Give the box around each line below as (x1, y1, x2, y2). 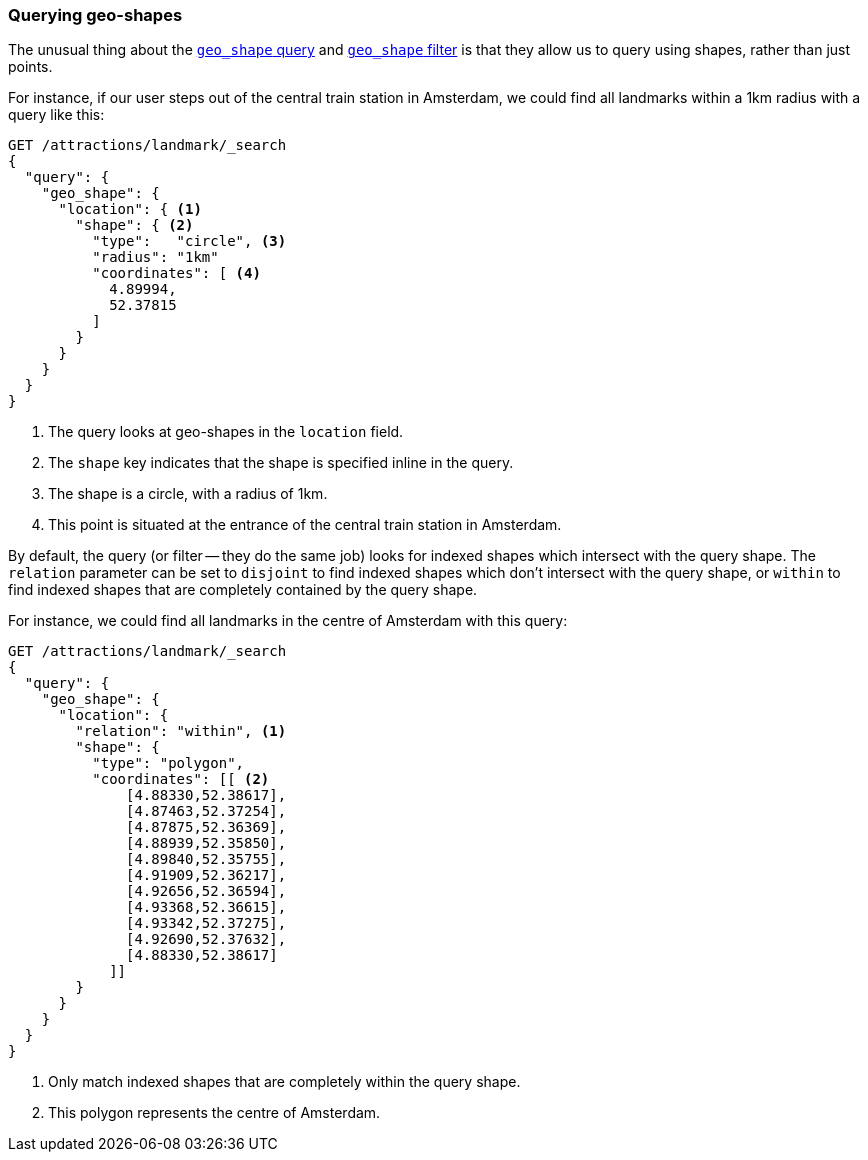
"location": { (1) (58, 201, 202, 218)
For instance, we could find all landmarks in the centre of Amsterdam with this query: (8, 612, 568, 630)
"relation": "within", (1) (75, 723, 287, 740)
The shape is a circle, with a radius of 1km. (48, 485, 328, 503)
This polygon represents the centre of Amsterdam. (48, 1104, 381, 1122)
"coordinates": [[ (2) (92, 771, 270, 788)
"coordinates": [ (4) (92, 265, 261, 282)
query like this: (8, 106, 105, 124)
